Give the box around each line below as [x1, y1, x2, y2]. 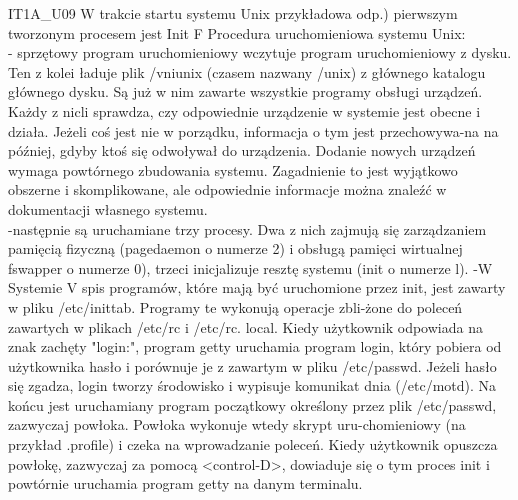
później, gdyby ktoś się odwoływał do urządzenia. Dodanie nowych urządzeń [8, 140, 476, 161]
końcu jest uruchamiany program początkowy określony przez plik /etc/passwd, [8, 394, 497, 415]
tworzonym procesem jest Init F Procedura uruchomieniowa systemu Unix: [8, 22, 466, 43]
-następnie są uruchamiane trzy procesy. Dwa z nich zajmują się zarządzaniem [8, 218, 487, 239]
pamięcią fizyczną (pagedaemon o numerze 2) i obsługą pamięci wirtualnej [8, 238, 463, 259]
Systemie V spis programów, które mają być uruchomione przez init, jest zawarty [8, 277, 506, 298]
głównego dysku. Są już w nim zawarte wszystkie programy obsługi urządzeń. [8, 81, 483, 102]
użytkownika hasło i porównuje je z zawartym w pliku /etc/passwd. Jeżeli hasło [8, 355, 497, 376]
